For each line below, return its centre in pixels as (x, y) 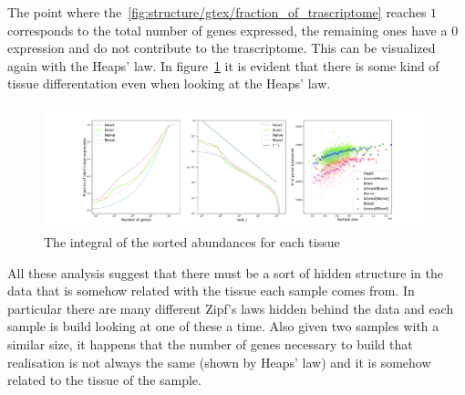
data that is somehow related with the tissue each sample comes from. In (211, 291)
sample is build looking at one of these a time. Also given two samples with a (223, 326)
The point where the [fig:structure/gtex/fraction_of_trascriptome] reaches (217, 12)
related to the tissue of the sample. (104, 380)
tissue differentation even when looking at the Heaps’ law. (169, 83)
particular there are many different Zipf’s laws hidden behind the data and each (231, 308)
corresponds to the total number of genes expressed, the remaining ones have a (227, 30)
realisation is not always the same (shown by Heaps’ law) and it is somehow (219, 362)
